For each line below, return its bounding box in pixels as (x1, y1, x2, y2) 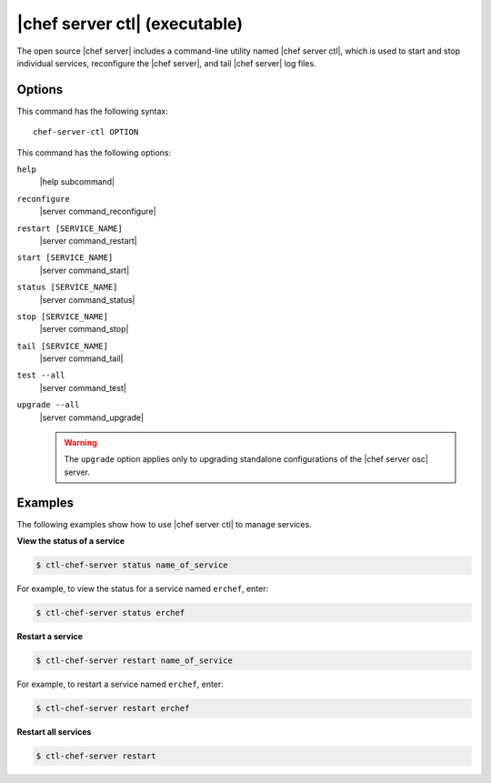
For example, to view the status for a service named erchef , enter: (16, 583, 268, 595)
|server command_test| (39, 382, 126, 393)
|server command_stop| (39, 324, 129, 335)
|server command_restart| (39, 235, 137, 246)
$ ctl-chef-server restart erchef (35, 703, 190, 714)
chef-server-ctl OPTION (33, 127, 139, 137)
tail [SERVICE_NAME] (16, 341, 109, 351)
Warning (64, 437, 97, 448)
